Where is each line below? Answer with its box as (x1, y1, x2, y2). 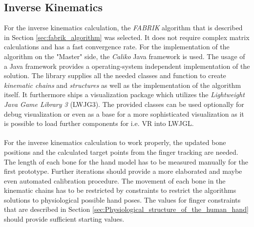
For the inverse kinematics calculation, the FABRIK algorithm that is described (4, 22, 243, 33)
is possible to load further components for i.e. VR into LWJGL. (4, 118, 194, 128)
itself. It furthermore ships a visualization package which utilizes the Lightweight (4, 89, 245, 100)
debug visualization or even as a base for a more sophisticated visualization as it (4, 108, 244, 119)
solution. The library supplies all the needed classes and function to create (4, 70, 226, 81)
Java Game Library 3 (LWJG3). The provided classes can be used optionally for (4, 99, 244, 109)
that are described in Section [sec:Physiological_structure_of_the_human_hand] (4, 204, 249, 214)
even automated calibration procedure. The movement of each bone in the (4, 175, 226, 186)
